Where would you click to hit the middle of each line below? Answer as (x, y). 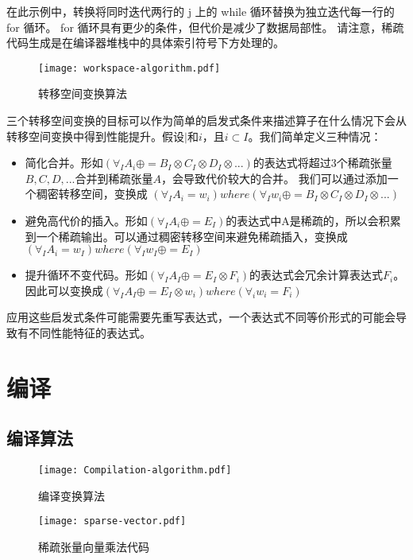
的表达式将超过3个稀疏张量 (322, 163)
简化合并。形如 (64, 163)
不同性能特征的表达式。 (89, 332)
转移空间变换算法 (83, 93)
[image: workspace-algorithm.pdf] (129, 68)
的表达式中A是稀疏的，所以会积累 (313, 220)
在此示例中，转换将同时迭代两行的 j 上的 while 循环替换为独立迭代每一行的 (201, 11)
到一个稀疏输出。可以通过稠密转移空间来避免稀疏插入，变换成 (186, 236)
